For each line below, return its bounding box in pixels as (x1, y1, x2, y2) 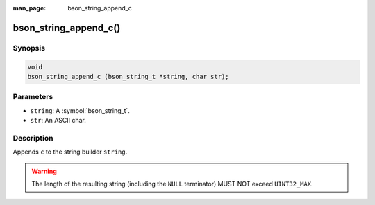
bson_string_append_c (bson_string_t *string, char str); (27, 73, 229, 80)
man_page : (12, 4, 47, 12)
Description (12, 133, 53, 143)
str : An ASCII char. (30, 116, 87, 125)
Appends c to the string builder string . (12, 148, 128, 156)
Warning (31, 167, 57, 175)
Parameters (12, 92, 53, 102)
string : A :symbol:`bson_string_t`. (30, 106, 130, 114)
